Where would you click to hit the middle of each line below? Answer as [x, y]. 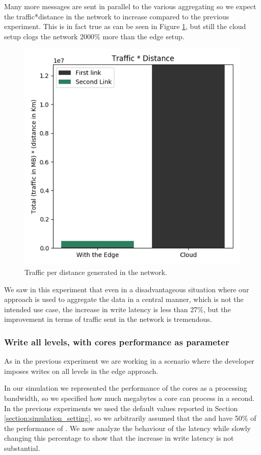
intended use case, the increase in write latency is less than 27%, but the [118, 309]
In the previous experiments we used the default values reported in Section [121, 408]
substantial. [22, 448]
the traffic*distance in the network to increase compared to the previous [117, 16]
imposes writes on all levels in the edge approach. [81, 371]
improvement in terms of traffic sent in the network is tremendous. [108, 319]
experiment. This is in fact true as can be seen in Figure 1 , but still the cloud [125, 26]
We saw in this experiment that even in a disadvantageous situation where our [127, 289]
